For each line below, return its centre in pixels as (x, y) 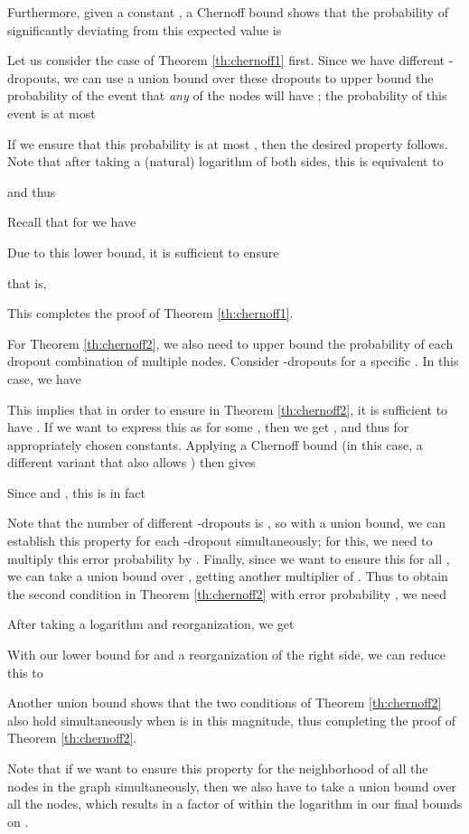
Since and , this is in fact (76, 492)
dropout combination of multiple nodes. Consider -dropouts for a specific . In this (233, 361)
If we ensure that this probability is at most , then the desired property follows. (228, 143)
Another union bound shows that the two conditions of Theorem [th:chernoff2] (225, 703)
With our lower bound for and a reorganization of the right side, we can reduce (226, 655)
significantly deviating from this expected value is (145, 29)
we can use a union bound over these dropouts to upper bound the (249, 77)
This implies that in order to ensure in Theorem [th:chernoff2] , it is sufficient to (228, 409)
